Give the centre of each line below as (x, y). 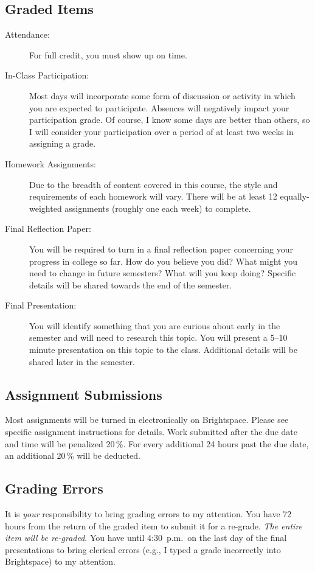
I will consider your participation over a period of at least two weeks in (161, 131)
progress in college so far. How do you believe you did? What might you (163, 261)
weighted (46, 208)
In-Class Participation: (47, 75)
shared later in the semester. (82, 361)
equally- (295, 196)
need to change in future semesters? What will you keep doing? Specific (163, 273)
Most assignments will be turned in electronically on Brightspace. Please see (147, 420)
